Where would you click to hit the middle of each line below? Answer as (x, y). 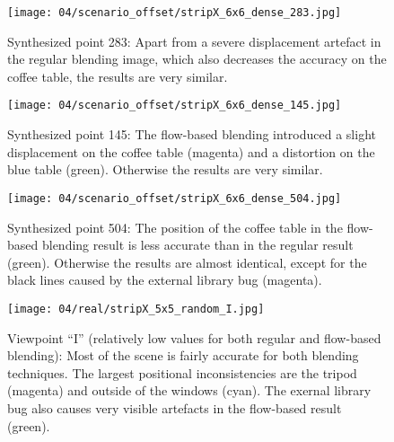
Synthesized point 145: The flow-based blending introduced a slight (192, 134)
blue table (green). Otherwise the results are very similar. (165, 169)
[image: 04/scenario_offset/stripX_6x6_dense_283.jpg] (175, 13)
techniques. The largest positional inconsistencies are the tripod (182, 372)
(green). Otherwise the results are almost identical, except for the (187, 262)
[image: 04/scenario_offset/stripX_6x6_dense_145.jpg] (175, 106)
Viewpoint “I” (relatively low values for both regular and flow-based (194, 337)
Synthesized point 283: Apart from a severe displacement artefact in (194, 41)
